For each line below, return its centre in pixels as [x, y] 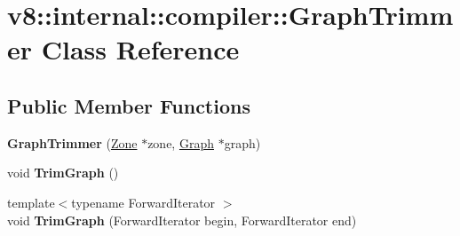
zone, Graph [181, 142]
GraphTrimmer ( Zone [72, 142]
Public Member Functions [129, 105]
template [31, 202]
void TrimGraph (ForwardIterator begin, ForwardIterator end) [182, 220]
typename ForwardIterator [143, 202]
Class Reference [140, 49]
